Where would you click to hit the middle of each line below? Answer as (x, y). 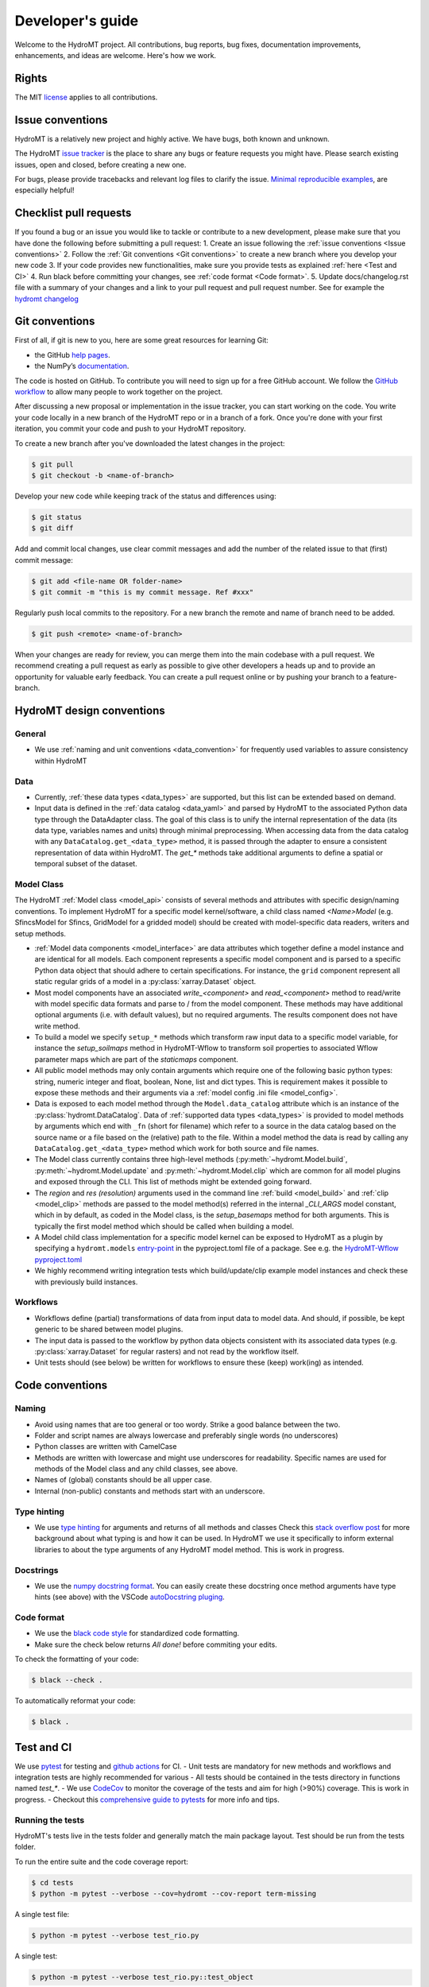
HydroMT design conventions (90, 711)
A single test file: (42, 1915)
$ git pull (52, 464)
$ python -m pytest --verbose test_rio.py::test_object (143, 1977)
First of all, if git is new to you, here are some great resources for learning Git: (142, 340)
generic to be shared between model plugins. (109, 1329)
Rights (31, 78)
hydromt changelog (46, 299)
